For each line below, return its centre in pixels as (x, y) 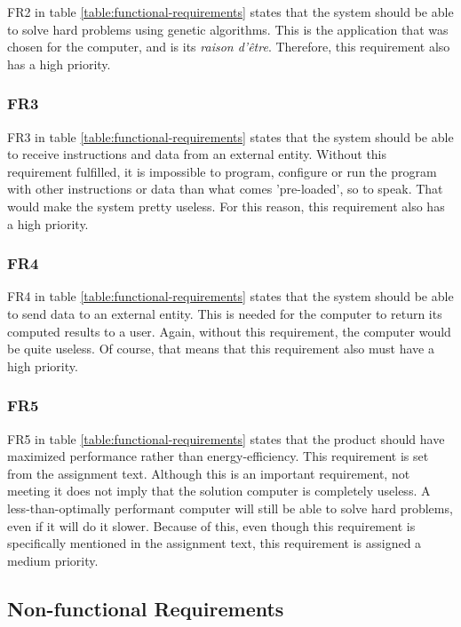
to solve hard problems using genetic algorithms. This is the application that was (228, 29)
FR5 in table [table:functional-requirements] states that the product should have (226, 438)
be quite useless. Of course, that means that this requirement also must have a (221, 349)
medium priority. (53, 560)
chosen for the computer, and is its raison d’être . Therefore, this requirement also (229, 47)
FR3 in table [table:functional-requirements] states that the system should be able (230, 136)
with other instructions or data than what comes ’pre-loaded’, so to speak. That (225, 189)
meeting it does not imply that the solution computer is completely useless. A (219, 491)
